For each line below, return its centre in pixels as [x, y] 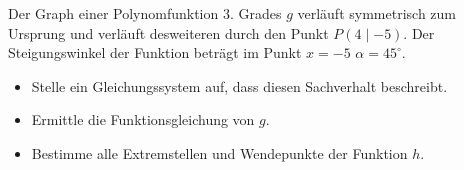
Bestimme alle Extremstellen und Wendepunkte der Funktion [219, 152]
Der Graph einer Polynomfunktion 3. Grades [145, 13]
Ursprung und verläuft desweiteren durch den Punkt [168, 32]
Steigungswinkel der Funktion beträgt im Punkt [155, 52]
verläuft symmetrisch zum [376, 13]
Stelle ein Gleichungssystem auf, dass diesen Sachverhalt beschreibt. [239, 85]
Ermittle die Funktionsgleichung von [143, 119]
